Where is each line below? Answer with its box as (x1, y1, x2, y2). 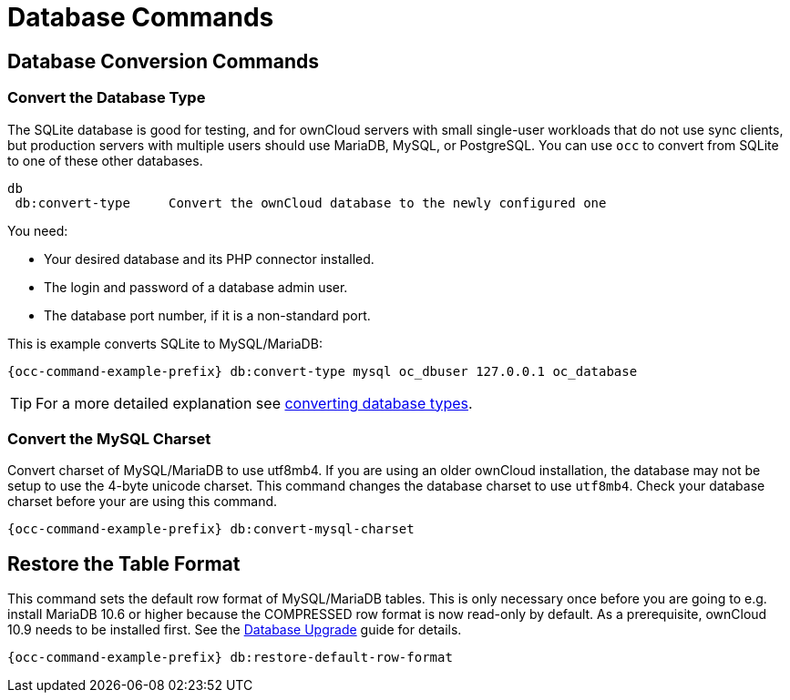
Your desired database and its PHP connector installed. (44, 250, 374, 267)
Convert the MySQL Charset (7, 429, 211, 448)
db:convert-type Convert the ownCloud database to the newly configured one (15, 195, 607, 210)
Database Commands (7, 2, 274, 33)
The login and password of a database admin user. (44, 279, 348, 295)
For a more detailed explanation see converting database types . (36, 393, 473, 412)
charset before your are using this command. (7, 493, 278, 510)
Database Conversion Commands (7, 49, 320, 73)
